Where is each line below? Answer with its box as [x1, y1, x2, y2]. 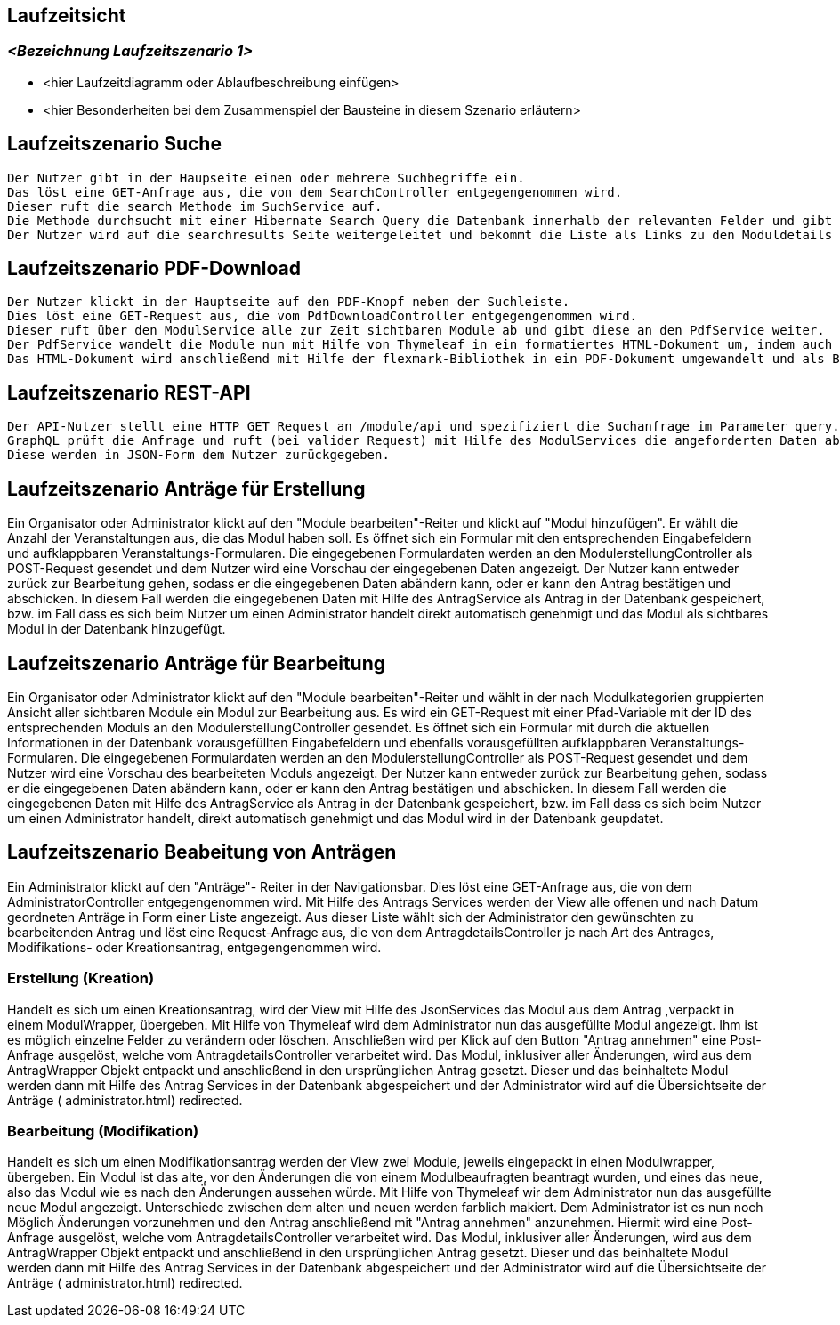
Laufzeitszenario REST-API [7, 381, 251, 404]
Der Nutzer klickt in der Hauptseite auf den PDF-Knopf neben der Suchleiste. [7, 295, 570, 310]
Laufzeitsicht [7, 4, 126, 27]
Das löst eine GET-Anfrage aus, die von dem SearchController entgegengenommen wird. [7, 184, 623, 199]
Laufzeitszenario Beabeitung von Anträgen [7, 841, 397, 864]
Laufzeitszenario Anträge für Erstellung [7, 477, 366, 500]
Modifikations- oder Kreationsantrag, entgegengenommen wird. [7, 939, 382, 955]
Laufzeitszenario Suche [7, 133, 222, 156]
